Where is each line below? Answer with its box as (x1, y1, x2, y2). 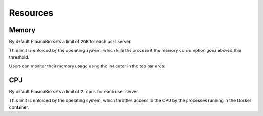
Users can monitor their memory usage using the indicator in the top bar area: (9, 63, 166, 69)
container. (9, 104, 29, 110)
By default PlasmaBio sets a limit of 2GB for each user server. (9, 39, 131, 45)
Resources (9, 7, 54, 18)
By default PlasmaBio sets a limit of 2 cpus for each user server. (9, 89, 139, 95)
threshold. (9, 54, 30, 60)
